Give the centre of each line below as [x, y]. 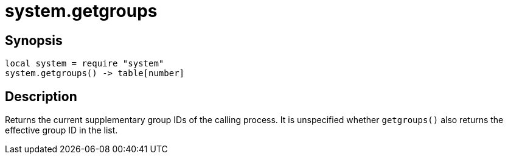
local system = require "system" [85, 64]
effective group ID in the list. [61, 130]
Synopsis [34, 40]
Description [41, 96]
